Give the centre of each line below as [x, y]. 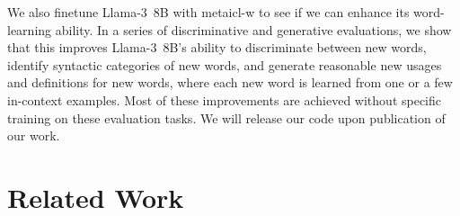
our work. [34, 135]
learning [30, 29]
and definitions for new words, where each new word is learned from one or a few [230, 82]
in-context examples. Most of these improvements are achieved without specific [225, 99]
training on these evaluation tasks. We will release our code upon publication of [226, 117]
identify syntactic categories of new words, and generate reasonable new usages [225, 64]
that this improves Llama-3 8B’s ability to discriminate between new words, [217, 47]
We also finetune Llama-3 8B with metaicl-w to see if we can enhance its [208, 12]
